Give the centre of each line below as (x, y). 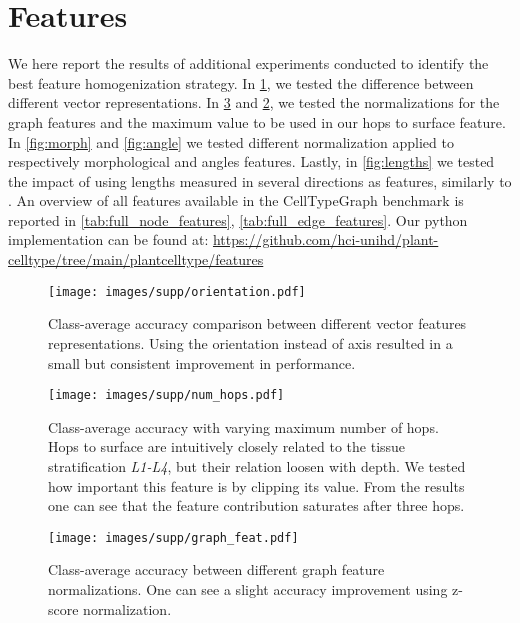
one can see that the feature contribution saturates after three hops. (256, 505)
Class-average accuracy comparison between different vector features (257, 323)
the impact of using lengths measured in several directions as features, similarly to (260, 180)
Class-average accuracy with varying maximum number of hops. (243, 426)
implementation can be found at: (108, 239)
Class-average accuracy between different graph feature (216, 569)
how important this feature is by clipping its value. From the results (256, 485)
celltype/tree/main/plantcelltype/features (136, 259)
